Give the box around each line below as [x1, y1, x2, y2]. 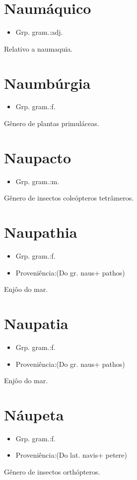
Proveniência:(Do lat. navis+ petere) [15, 450, 127, 460]
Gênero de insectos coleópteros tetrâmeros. [4, 193, 134, 203]
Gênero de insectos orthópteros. [4, 467, 100, 477]
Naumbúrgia [4, 72, 91, 93]
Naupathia [4, 222, 77, 242]
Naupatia [4, 313, 68, 334]
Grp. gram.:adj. [15, 27, 63, 37]
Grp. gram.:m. [15, 176, 60, 186]
